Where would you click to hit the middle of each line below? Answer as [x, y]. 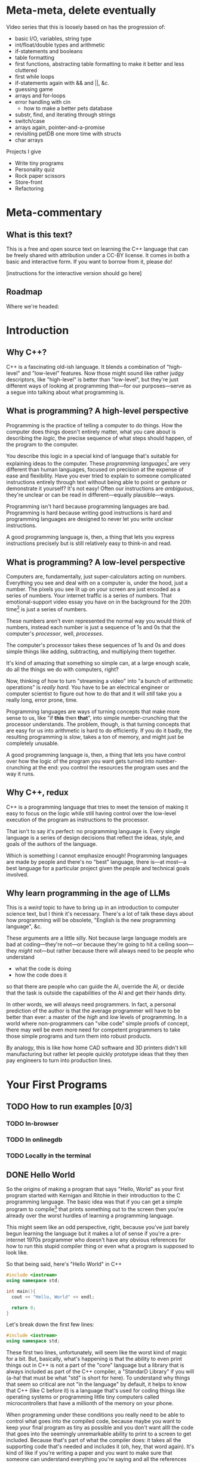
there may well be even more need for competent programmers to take [93, 1030]
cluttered [26, 70]
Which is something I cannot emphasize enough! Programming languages [97, 855]
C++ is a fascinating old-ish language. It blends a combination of [86, 366]
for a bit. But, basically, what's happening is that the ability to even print [94, 1359]
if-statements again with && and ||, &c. [62, 83]
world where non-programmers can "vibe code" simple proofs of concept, [98, 1024]
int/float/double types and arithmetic [60, 45]
